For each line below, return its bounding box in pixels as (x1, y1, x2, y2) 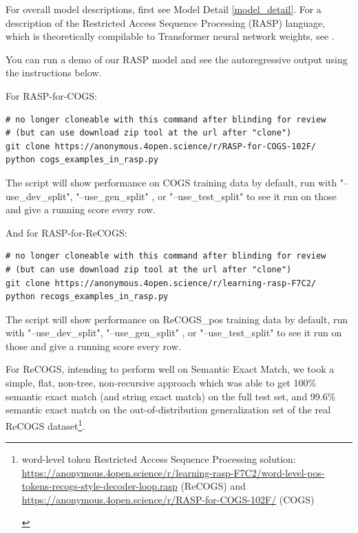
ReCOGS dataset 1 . (6, 416, 85, 433)
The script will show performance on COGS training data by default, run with (6, 175, 337, 189)
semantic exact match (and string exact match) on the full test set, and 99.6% (6, 389, 336, 403)
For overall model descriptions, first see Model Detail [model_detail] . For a (6, 2, 322, 16)
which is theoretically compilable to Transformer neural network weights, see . (6, 29, 335, 43)
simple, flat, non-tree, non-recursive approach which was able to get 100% (6, 376, 317, 390)
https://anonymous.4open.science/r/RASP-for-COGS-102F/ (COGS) (21, 492, 315, 506)
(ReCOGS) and (180, 479, 246, 493)
